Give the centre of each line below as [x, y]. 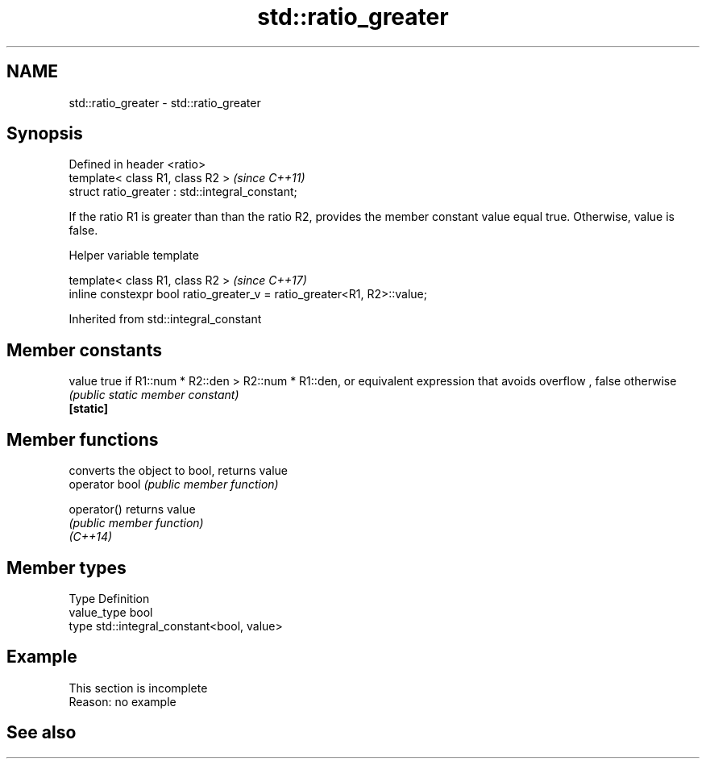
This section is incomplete [138, 688]
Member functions [83, 439]
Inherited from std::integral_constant [165, 319]
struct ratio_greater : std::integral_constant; [183, 192]
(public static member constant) [154, 395]
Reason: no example [123, 701]
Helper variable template [134, 256]
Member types [66, 568]
